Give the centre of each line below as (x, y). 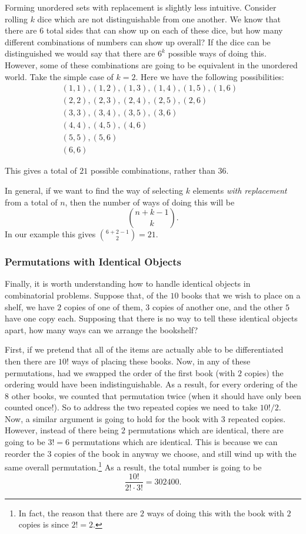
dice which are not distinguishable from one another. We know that (159, 19)
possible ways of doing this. (217, 53)
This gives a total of (41, 170)
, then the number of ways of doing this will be (150, 202)
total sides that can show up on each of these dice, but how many (164, 30)
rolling (16, 19)
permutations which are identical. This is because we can (175, 442)
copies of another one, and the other (217, 306)
